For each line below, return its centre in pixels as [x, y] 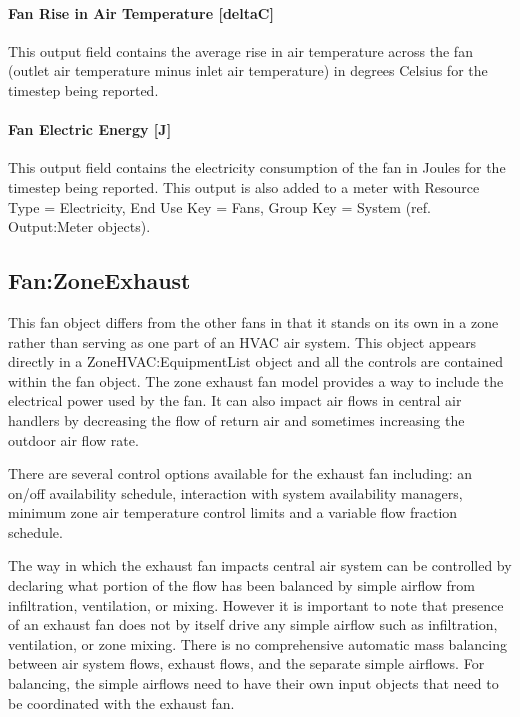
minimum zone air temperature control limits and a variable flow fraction [233, 512]
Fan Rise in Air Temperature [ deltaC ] [141, 12]
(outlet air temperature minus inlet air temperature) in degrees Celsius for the [248, 70]
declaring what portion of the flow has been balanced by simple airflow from [241, 585]
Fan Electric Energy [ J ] [90, 129]
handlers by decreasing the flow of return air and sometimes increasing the [236, 419]
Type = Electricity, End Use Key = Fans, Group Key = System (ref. [219, 206]
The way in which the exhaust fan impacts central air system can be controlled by [260, 565]
